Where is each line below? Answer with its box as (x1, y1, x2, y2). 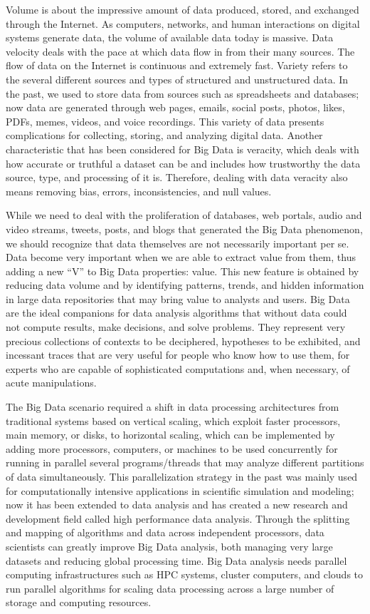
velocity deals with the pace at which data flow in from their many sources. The (6, 44, 355, 58)
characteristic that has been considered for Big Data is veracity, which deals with (6, 141, 359, 156)
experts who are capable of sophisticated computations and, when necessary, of (6, 361, 350, 376)
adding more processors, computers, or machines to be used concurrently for (6, 441, 338, 456)
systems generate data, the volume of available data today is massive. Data (6, 30, 334, 45)
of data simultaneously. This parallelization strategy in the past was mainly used (6, 469, 358, 483)
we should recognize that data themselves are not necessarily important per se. (6, 235, 349, 250)
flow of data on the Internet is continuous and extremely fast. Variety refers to (6, 58, 348, 73)
